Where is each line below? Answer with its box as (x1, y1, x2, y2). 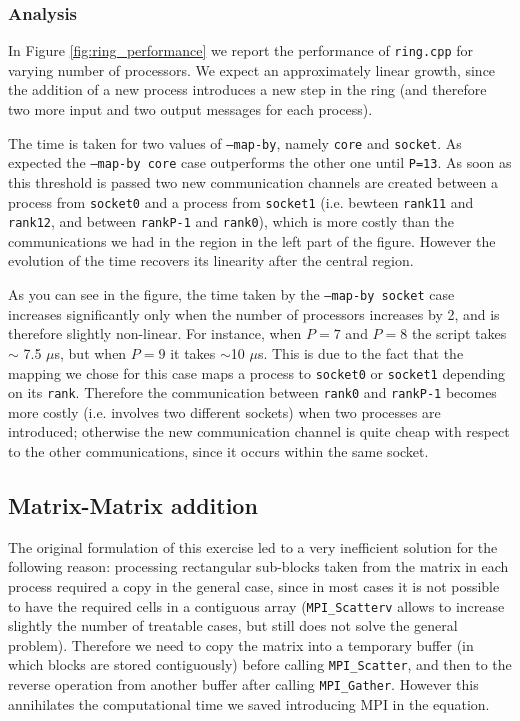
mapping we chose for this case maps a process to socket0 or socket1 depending (8, 362, 506, 383)
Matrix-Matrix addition (8, 489, 258, 520)
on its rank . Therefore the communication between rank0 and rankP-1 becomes (8, 382, 497, 403)
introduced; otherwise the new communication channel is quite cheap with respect (8, 421, 510, 442)
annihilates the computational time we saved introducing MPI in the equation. (8, 693, 490, 714)
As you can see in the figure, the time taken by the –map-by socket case (8, 284, 455, 305)
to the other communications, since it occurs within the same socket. (8, 441, 429, 461)
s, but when (54, 342, 127, 363)
